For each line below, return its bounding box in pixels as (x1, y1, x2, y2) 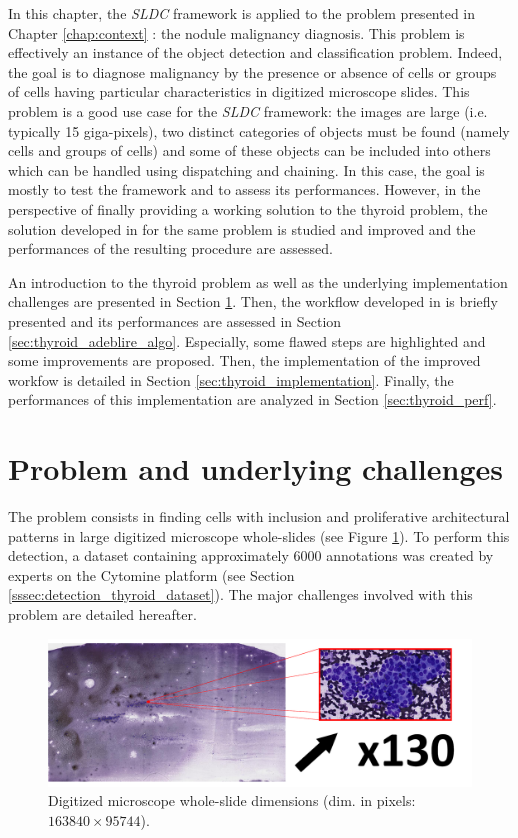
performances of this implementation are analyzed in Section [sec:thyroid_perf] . (8, 389, 497, 410)
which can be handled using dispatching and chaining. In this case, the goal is (8, 159, 485, 180)
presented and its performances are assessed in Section (8, 310, 342, 331)
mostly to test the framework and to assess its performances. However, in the (8, 179, 481, 200)
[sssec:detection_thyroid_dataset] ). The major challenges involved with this (8, 584, 473, 605)
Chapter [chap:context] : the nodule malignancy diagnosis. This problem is (8, 22, 465, 43)
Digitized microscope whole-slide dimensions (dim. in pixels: (48, 790, 416, 811)
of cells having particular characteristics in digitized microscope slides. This (8, 81, 470, 102)
